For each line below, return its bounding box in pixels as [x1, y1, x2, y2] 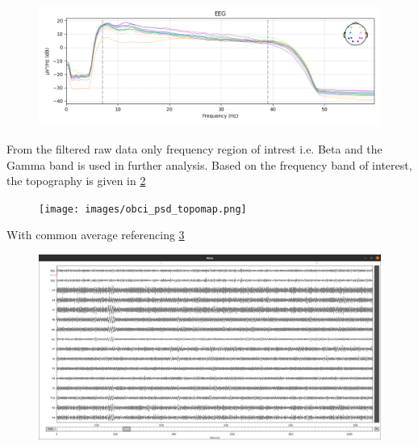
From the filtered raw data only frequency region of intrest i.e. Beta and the [6, 140, 382, 157]
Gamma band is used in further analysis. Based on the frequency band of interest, [6, 156, 412, 173]
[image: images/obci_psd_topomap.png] [39, 203, 247, 215]
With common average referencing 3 [6, 226, 185, 243]
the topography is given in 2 [6, 172, 146, 189]
